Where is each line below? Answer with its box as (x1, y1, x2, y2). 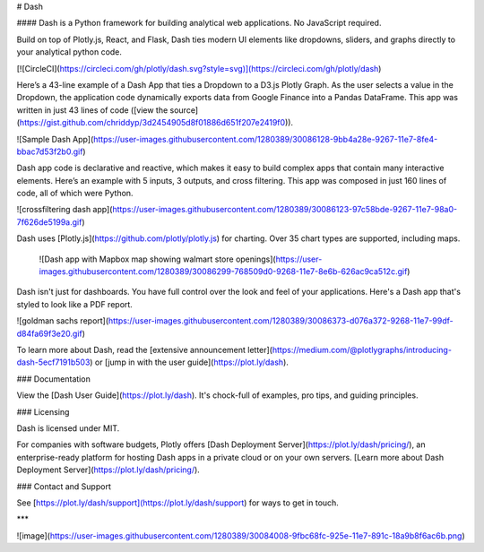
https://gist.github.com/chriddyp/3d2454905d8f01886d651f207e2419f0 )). (19, 117, 294, 128)
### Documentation (16, 373, 91, 384)
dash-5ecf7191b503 (16, 357, 91, 367)
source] (169, 104, 199, 116)
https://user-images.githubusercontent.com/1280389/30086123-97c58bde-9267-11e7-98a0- (112, 204, 457, 215)
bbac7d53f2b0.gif (16, 146, 83, 157)
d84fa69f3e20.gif (16, 328, 82, 339)
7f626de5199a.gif (16, 216, 82, 228)
